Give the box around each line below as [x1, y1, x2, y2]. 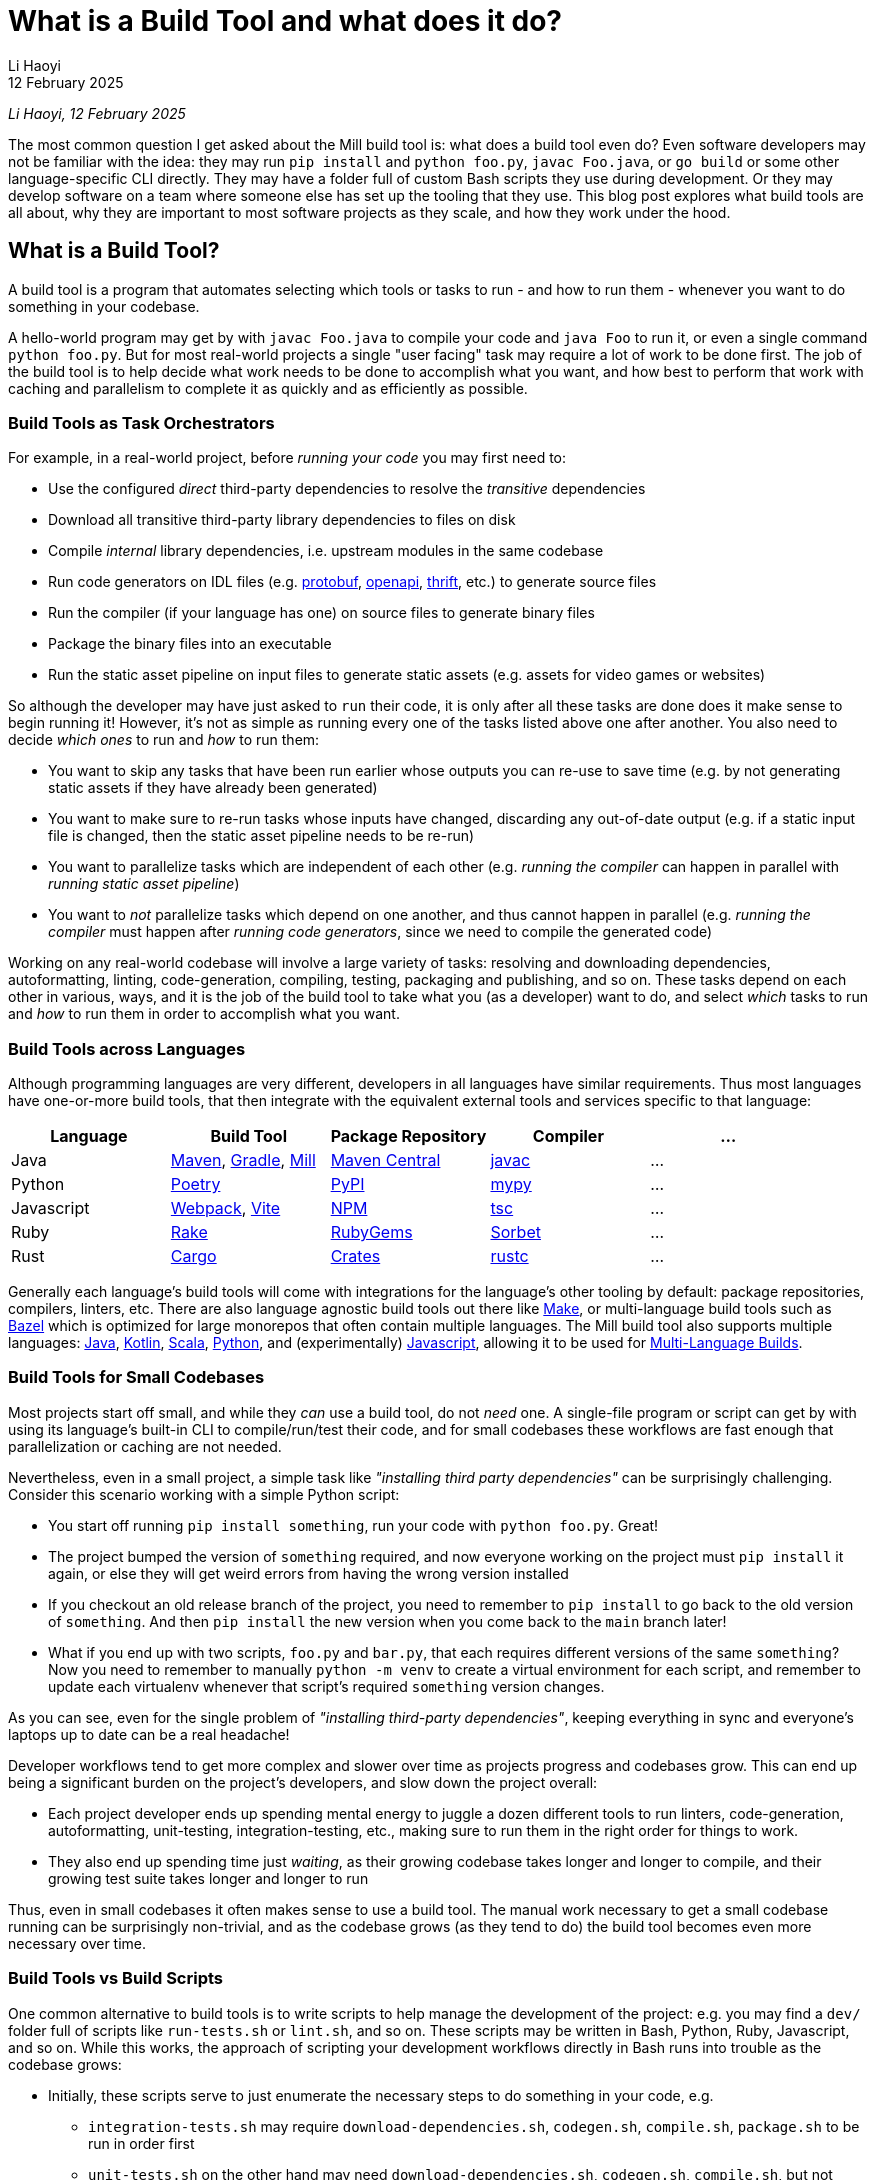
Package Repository [330, 1126, 487, 1147]
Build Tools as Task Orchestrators [8, 412, 275, 433]
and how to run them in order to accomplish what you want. [8, 1005, 400, 1023]
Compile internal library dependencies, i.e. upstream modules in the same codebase [48, 542, 604, 560]
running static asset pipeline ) [48, 875, 240, 893]
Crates [330, 1246, 381, 1267]
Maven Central [330, 1150, 441, 1171]
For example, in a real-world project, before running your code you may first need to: [8, 449, 567, 467]
